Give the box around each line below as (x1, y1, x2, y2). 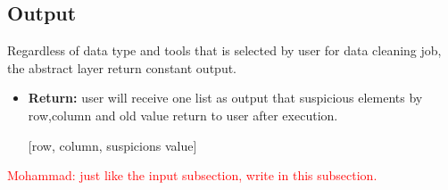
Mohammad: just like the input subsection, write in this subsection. (7, 166, 377, 185)
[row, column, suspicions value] (28, 136, 197, 154)
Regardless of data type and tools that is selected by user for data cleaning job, (7, 41, 442, 60)
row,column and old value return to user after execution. (28, 105, 338, 124)
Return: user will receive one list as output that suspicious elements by (28, 88, 423, 107)
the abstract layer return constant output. (7, 58, 236, 77)
